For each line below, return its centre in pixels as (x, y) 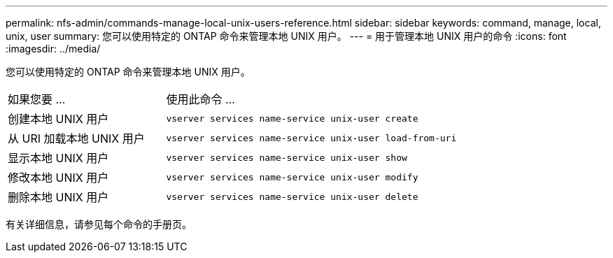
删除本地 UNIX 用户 (58, 197)
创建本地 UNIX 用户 (58, 119)
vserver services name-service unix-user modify (292, 177)
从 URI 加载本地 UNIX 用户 (76, 138)
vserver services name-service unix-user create (292, 118)
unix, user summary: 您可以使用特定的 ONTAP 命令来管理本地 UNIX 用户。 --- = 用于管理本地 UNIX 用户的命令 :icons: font (286, 36)
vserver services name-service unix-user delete (292, 196)
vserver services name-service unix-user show (287, 157)
